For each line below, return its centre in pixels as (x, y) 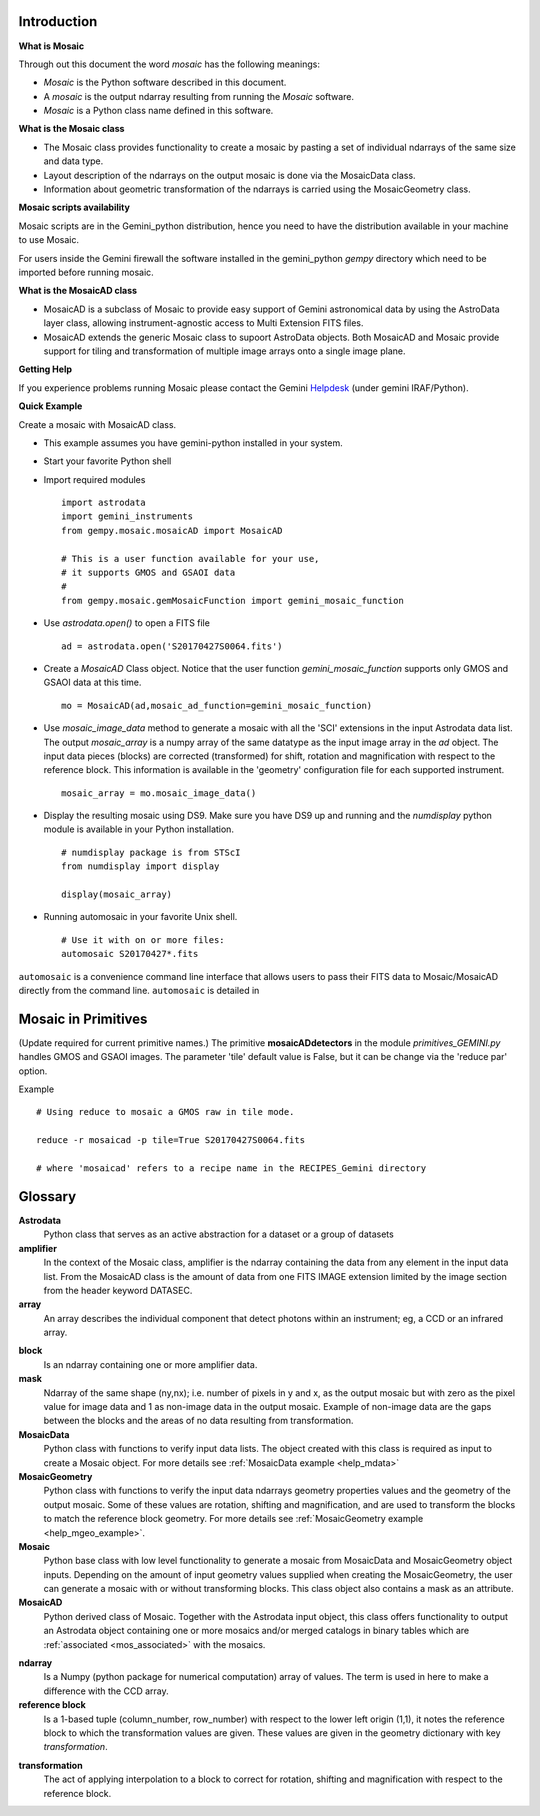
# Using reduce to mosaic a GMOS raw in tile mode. (165, 1112)
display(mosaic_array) (117, 894)
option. (33, 1071)
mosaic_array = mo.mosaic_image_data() (159, 793)
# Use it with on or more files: (143, 939)
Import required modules (94, 479)
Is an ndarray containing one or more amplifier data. (150, 1364)
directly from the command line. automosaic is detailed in (139, 990)
